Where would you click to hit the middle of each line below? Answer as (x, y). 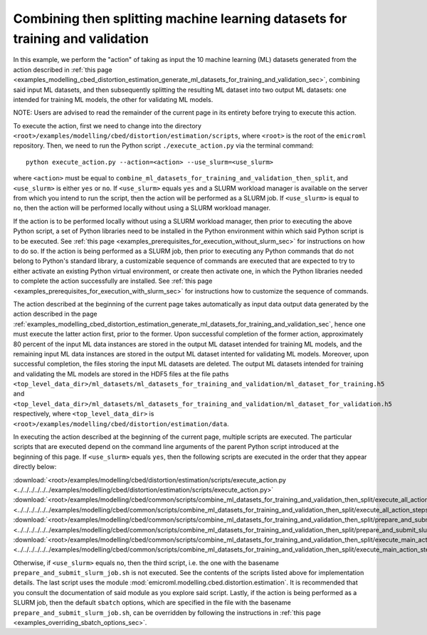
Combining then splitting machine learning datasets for (180, 19)
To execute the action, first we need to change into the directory (107, 125)
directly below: (35, 467)
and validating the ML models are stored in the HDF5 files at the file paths (121, 373)
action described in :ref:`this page (63, 69)
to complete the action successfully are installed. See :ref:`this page (113, 281)
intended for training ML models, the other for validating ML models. (113, 99)
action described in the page (55, 314)
